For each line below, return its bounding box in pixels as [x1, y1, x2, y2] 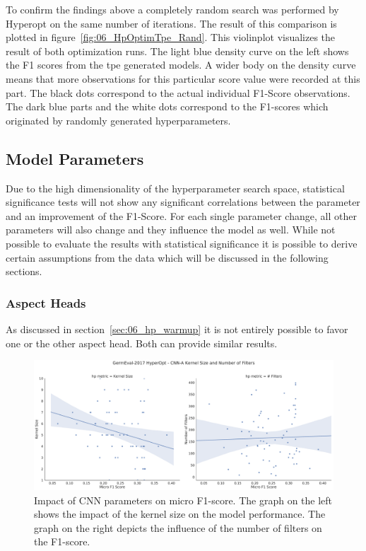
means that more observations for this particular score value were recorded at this [6, 71, 360, 86]
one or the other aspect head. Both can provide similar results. [6, 335, 278, 350]
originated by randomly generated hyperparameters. [6, 112, 231, 127]
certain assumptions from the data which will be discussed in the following [6, 250, 329, 265]
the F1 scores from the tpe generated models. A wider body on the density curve [6, 57, 356, 72]
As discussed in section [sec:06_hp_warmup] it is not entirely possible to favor [6, 321, 348, 336]
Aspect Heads [6, 294, 86, 311]
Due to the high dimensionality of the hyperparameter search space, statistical [6, 180, 345, 195]
